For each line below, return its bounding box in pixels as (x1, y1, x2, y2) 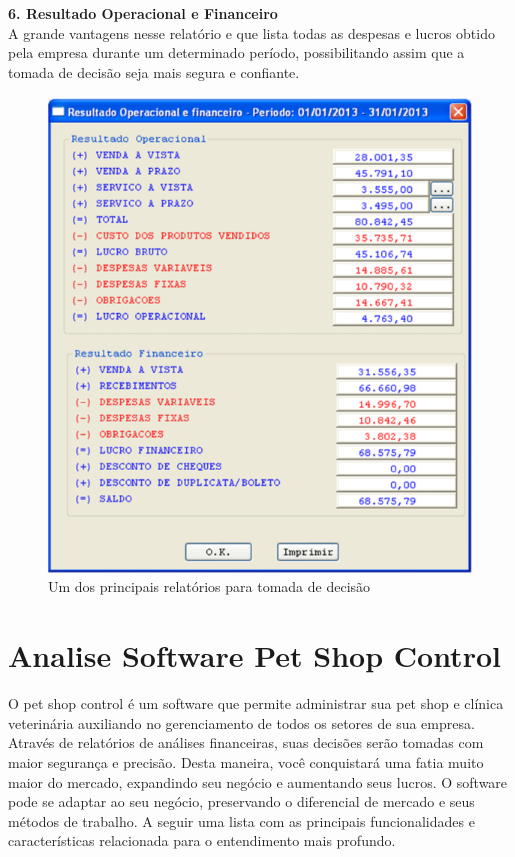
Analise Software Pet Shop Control (8, 635, 501, 676)
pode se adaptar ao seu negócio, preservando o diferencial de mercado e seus (8, 791, 475, 812)
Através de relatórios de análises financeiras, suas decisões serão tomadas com (8, 732, 484, 753)
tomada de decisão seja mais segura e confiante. (8, 61, 300, 82)
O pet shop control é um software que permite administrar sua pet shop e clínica (8, 693, 504, 714)
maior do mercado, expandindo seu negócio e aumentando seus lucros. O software (8, 771, 508, 792)
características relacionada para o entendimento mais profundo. (8, 830, 396, 851)
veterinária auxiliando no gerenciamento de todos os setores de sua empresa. (8, 712, 475, 733)
